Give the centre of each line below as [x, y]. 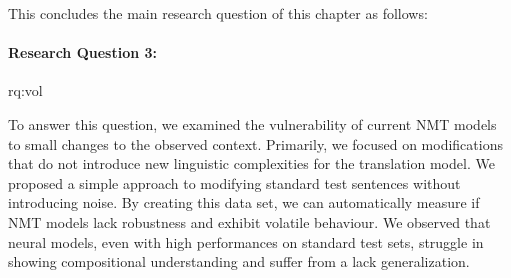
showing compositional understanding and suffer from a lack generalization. [239, 261]
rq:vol [25, 90]
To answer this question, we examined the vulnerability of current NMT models [252, 123]
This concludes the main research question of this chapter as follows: [218, 13]
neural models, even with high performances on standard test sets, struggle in [246, 241]
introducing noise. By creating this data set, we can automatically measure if [244, 202]
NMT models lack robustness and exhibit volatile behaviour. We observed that [249, 221]
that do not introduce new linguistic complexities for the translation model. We [251, 163]
